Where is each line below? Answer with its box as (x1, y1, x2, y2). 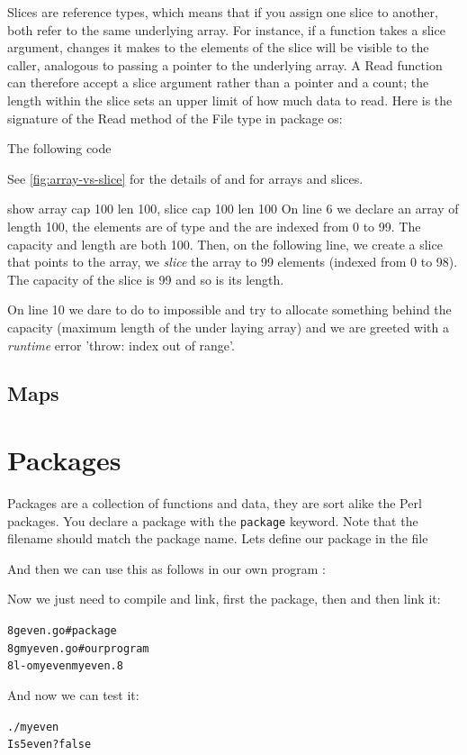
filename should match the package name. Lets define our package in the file (7, 529, 428, 548)
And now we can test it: (7, 686, 139, 704)
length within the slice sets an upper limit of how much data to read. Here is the (7, 90, 453, 109)
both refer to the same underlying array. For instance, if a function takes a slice (7, 20, 445, 39)
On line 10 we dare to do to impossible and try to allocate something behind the (7, 300, 452, 319)
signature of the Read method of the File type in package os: (7, 108, 343, 127)
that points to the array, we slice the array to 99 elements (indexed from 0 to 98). (7, 252, 458, 271)
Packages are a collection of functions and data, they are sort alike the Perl (7, 494, 422, 512)
